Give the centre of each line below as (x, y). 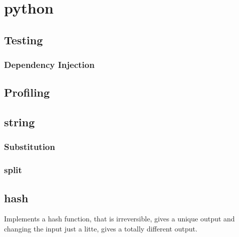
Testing (23, 39)
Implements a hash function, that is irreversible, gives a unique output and (120, 219)
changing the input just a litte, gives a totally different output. (101, 229)
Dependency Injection (49, 65)
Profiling (27, 92)
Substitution (30, 147)
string (20, 122)
